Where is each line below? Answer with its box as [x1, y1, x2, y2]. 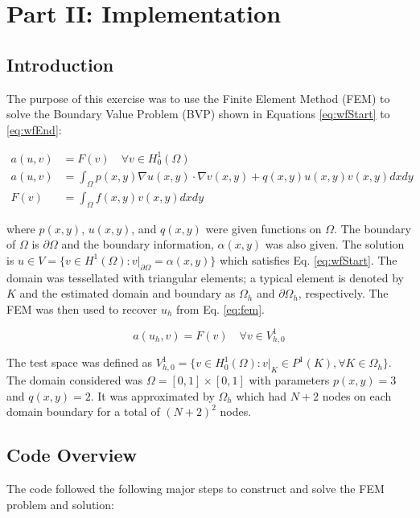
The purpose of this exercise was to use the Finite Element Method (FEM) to [6, 89, 390, 106]
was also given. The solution [265, 236, 405, 253]
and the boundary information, [61, 236, 214, 253]
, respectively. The [298, 285, 389, 302]
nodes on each [322, 387, 392, 404]
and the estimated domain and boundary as [19, 285, 236, 302]
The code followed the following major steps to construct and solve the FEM [6, 480, 385, 497]
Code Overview [6, 442, 137, 467]
